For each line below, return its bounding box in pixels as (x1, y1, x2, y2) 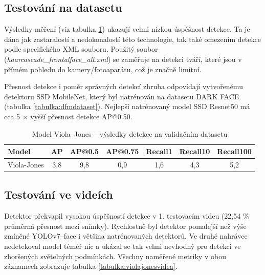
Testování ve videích (4, 186, 113, 202)
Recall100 (217, 146, 252, 157)
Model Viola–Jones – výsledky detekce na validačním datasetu (32, 128, 228, 139)
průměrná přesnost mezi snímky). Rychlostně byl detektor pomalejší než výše (4, 220, 247, 231)
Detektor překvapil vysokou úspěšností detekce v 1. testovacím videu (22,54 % (4, 210, 249, 221)
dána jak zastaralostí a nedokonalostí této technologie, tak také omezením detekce (4, 33, 261, 44)
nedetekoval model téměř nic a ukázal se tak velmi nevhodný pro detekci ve (4, 241, 241, 251)
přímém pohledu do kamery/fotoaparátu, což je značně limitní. (4, 64, 202, 74)
